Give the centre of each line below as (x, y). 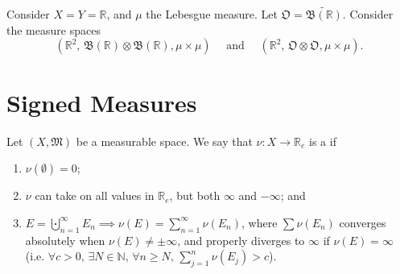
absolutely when (65, 240)
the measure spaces (54, 29)
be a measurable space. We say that (164, 141)
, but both (195, 195)
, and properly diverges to (241, 240)
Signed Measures (102, 102)
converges (363, 222)
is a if (323, 141)
